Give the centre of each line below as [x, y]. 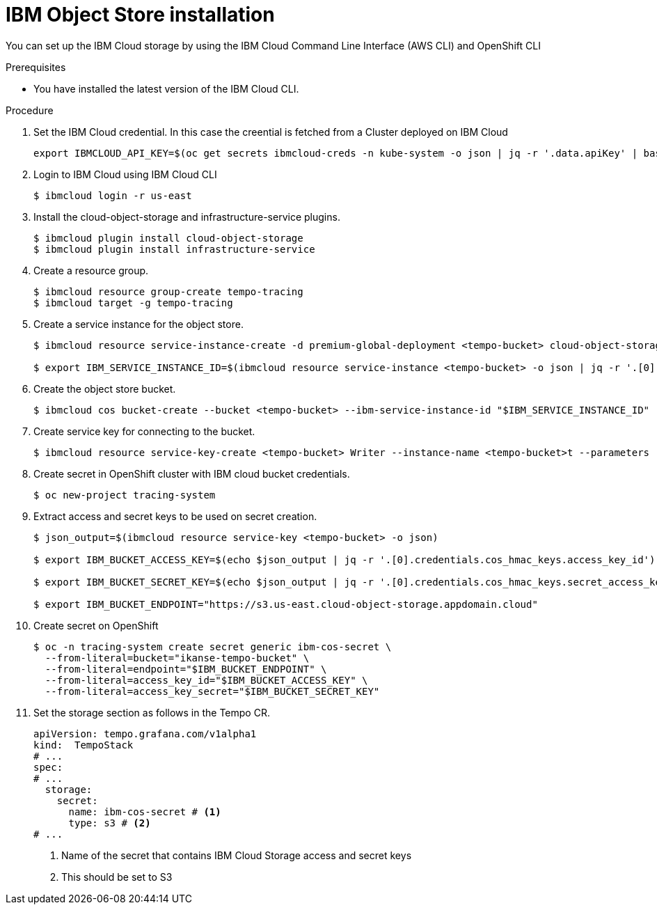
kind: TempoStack [84, 745]
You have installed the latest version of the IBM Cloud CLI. [166, 88]
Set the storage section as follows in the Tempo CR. [152, 712]
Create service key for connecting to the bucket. [144, 431]
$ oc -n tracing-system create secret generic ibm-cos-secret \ [213, 646]
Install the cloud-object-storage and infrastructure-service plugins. [187, 217]
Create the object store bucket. [105, 389]
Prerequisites [36, 67]
